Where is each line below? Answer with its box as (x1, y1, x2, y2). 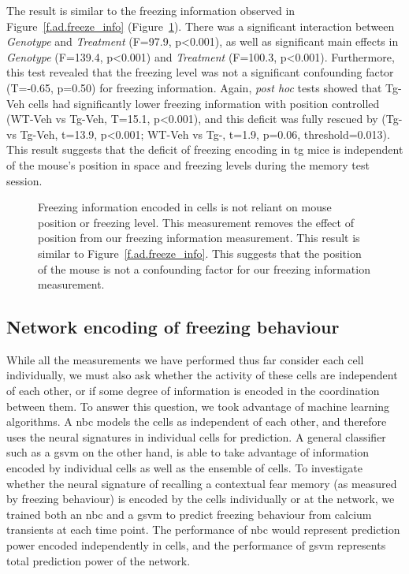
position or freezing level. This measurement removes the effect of (38, 214, 354, 230)
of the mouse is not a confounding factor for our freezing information (38, 260, 370, 277)
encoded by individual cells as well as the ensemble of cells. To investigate (6, 460, 363, 476)
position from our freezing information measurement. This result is (38, 229, 360, 246)
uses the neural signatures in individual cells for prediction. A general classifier (6, 428, 386, 445)
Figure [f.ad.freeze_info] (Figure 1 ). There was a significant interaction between (6, 17, 395, 34)
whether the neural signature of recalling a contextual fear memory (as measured (6, 475, 397, 491)
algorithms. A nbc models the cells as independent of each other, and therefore (6, 413, 387, 430)
